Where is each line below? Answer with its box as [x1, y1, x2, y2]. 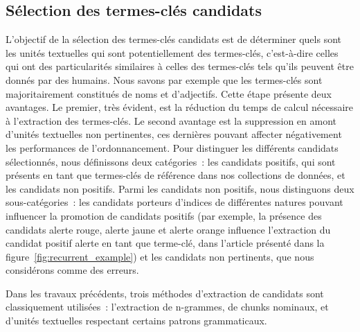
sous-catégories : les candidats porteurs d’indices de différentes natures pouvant [6, 195, 343, 209]
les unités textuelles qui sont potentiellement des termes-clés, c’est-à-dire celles [6, 45, 339, 60]
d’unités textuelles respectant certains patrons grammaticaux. [6, 313, 267, 328]
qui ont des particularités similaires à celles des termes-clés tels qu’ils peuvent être [6, 59, 354, 73]
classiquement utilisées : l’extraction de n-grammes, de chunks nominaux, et [6, 299, 329, 314]
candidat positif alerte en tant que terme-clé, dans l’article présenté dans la [6, 236, 325, 250]
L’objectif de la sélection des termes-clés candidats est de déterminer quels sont [6, 32, 342, 46]
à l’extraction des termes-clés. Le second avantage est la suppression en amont [6, 113, 337, 128]
